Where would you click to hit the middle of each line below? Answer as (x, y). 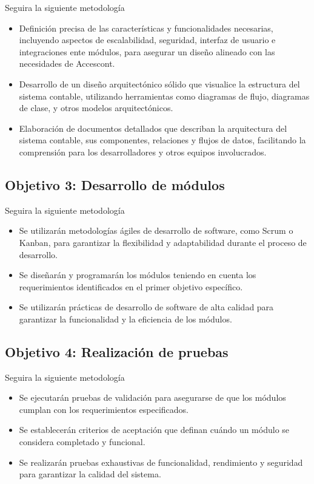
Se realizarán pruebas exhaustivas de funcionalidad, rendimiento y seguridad (161, 462)
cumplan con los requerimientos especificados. (104, 409)
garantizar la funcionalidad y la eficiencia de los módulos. (125, 319)
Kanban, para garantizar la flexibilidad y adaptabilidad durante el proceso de (163, 242)
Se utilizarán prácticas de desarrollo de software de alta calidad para (146, 307)
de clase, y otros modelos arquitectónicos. (96, 108)
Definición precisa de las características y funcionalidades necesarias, (146, 28)
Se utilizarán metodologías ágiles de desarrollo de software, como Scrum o (156, 230)
